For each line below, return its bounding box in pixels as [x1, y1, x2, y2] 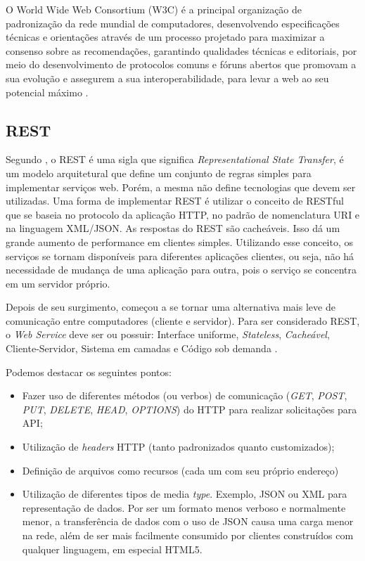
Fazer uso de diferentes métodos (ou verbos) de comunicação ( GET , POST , [22, 388, 347, 403]
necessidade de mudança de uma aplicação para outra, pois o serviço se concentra [6, 262, 357, 277]
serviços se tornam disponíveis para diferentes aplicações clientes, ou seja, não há [6, 248, 354, 263]
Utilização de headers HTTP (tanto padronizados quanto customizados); [22, 439, 335, 454]
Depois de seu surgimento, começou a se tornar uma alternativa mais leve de [6, 299, 335, 314]
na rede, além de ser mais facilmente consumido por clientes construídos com [22, 528, 354, 543]
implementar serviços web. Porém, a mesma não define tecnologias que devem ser [6, 179, 356, 194]
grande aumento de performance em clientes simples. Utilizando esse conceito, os [6, 234, 354, 249]
